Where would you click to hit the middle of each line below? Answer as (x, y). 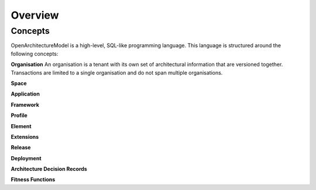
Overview (35, 15)
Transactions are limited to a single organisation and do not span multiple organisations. (117, 72)
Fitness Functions (33, 180)
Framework (25, 104)
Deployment (26, 158)
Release (21, 147)
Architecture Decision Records (49, 169)
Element (21, 126)
